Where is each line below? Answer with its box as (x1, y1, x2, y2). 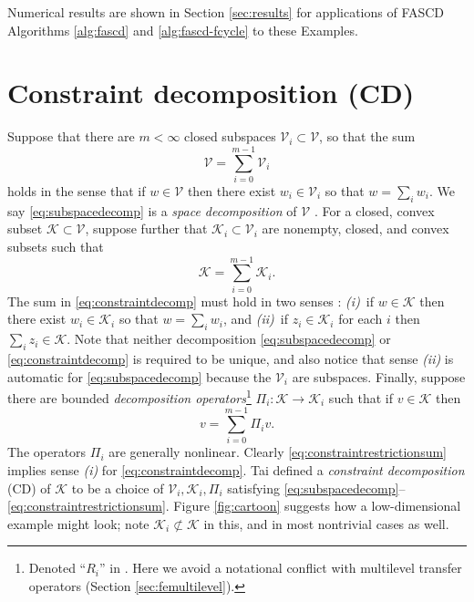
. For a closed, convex (314, 201, 435, 220)
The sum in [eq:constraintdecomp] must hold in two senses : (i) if (7, 291, 375, 310)
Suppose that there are (7, 127, 135, 146)
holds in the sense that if (7, 182, 146, 201)
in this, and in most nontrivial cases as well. (203, 514, 449, 533)
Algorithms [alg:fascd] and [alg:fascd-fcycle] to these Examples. (7, 20, 358, 39)
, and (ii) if (222, 309, 289, 328)
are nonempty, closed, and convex (262, 219, 449, 238)
